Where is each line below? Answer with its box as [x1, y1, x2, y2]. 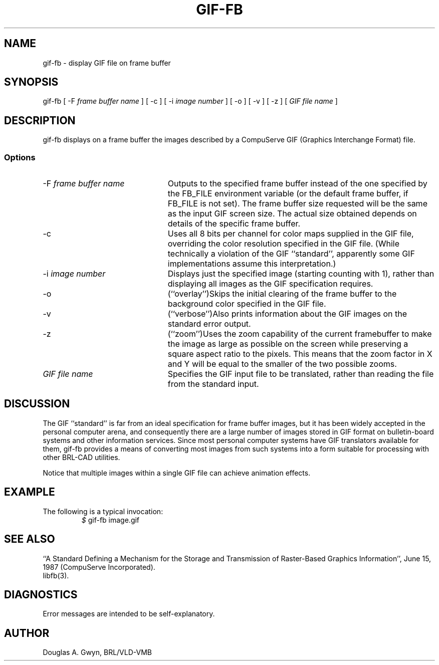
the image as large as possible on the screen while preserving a [167, 339, 408, 349]
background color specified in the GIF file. [167, 299, 326, 309]
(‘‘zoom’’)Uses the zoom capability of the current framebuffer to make [167, 329, 432, 339]
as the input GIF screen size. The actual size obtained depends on [167, 208, 417, 219]
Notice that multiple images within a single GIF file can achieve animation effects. [43, 468, 311, 477]
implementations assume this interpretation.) [167, 259, 336, 269]
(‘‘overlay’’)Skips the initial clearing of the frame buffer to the [167, 289, 397, 299]
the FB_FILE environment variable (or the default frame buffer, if [167, 188, 408, 199]
